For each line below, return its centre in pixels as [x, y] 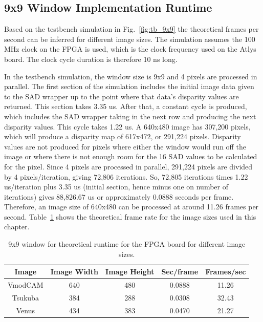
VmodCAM [26, 285]
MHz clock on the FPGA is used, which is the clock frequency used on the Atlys [130, 49]
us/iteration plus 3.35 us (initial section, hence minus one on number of [116, 187]
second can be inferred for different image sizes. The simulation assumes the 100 [130, 39]
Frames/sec [226, 272]
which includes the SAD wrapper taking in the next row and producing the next [130, 116]
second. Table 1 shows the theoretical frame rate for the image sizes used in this [130, 216]
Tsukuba [25, 297]
